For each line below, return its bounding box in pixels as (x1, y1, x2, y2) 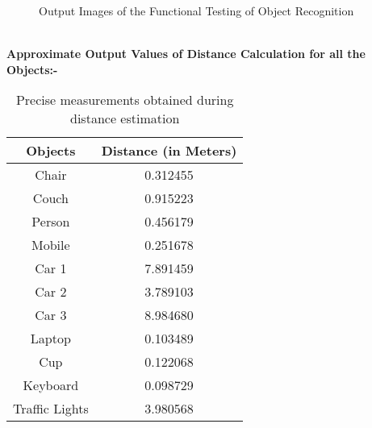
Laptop (30, 329, 71, 348)
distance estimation (70, 109, 180, 128)
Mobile (31, 235, 70, 255)
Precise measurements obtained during (15, 90, 234, 110)
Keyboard (23, 376, 79, 395)
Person (31, 212, 70, 231)
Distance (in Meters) (101, 141, 237, 160)
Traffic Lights (13, 399, 89, 418)
